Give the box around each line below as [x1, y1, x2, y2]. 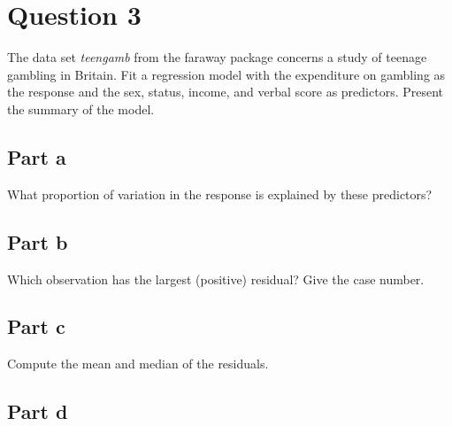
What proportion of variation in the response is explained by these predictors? [7, 184, 433, 203]
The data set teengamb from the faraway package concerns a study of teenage [7, 48, 427, 66]
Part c [7, 313, 65, 340]
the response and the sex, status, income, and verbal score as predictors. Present [7, 82, 444, 101]
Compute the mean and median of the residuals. [7, 354, 269, 373]
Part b [7, 228, 68, 255]
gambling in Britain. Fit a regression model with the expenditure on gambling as [7, 65, 446, 83]
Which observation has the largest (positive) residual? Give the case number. [7, 269, 425, 288]
